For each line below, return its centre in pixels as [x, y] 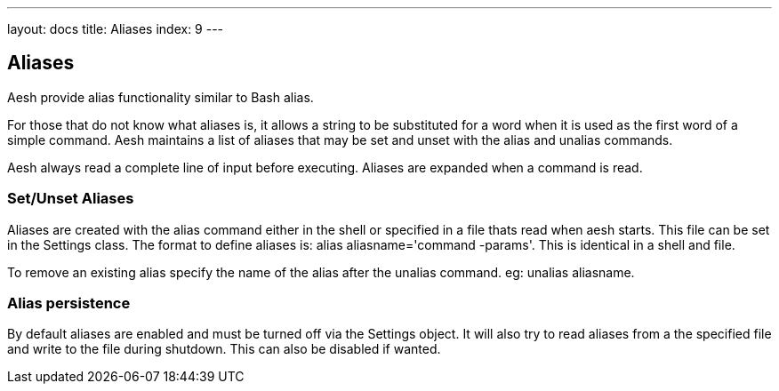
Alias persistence [69, 303]
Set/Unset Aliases [71, 199]
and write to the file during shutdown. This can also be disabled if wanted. [224, 349]
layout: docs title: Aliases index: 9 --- [116, 29]
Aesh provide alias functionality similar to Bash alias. [161, 97]
